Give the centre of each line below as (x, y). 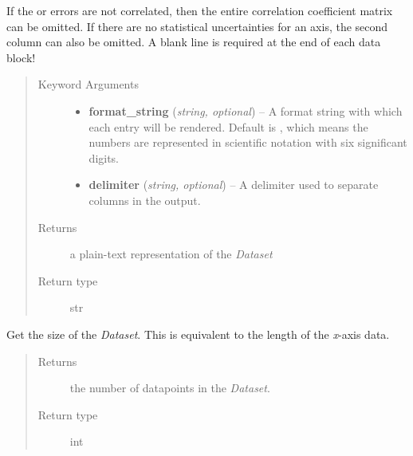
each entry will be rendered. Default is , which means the (228, 126)
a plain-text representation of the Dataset (171, 254)
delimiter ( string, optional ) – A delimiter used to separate (234, 185)
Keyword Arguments (88, 84)
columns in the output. (145, 200)
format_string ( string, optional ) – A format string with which (246, 110)
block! (21, 57)
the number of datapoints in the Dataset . (170, 388)
